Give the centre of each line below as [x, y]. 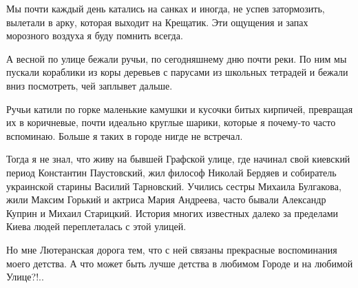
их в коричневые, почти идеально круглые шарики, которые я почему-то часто [171, 122]
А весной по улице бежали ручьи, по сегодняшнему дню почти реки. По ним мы [177, 58]
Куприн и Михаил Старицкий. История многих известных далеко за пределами [172, 213]
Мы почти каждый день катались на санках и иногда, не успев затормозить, [166, 8]
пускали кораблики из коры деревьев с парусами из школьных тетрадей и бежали [177, 72]
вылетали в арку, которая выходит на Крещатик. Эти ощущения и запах [157, 22]
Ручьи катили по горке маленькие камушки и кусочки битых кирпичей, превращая [180, 109]
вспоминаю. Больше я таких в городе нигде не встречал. [125, 135]
